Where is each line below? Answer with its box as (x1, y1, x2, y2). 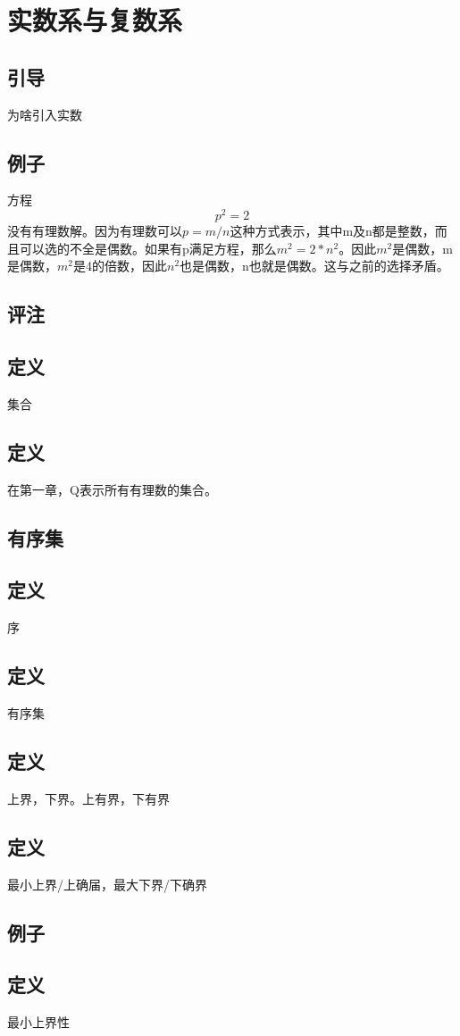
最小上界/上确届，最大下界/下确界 (7, 874, 207, 893)
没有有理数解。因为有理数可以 (7, 221, 182, 240)
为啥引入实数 (7, 104, 82, 123)
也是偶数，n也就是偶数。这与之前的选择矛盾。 (180, 256, 449, 275)
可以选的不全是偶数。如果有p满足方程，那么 (19, 238, 277, 257)
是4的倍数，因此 (72, 256, 167, 275)
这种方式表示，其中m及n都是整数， (230, 221, 435, 240)
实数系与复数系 (7, 2, 183, 38)
